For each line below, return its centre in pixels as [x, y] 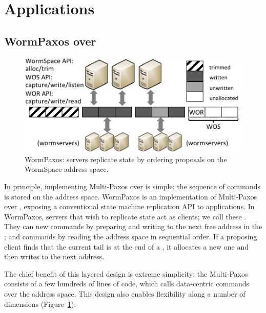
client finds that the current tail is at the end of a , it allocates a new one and [127, 246]
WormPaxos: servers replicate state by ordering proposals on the [126, 159]
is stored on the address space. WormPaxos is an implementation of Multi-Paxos [131, 196]
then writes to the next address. [54, 256]
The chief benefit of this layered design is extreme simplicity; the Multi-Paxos [126, 273]
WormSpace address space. [67, 169]
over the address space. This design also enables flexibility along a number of [125, 293]
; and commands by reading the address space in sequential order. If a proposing [131, 236]
